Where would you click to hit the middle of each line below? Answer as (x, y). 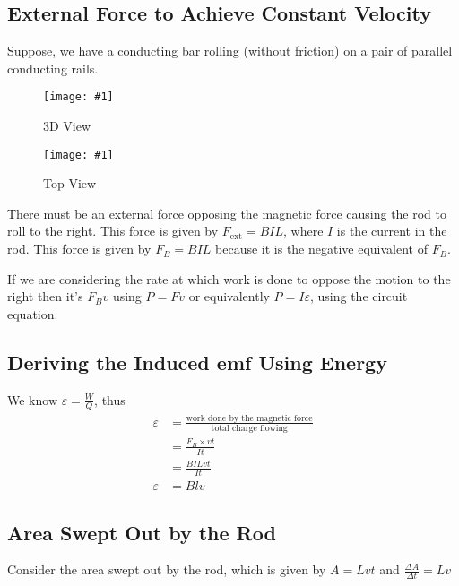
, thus (110, 399)
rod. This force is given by (79, 249)
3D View (67, 126)
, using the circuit (359, 296)
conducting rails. (53, 68)
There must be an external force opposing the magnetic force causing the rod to (227, 213)
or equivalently (229, 296)
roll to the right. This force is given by (113, 231)
